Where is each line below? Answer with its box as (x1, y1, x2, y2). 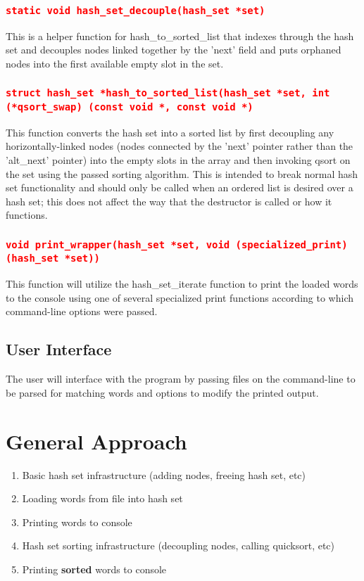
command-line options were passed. (6, 304, 158, 319)
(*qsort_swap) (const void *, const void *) (6, 101, 253, 113)
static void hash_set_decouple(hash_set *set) (6, 4, 265, 16)
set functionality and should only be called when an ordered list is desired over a (6, 180, 353, 195)
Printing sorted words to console (22, 561, 167, 576)
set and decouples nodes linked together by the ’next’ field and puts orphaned (6, 42, 341, 57)
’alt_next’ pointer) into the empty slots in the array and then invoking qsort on (6, 153, 351, 167)
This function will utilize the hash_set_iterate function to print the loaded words (6, 276, 358, 291)
